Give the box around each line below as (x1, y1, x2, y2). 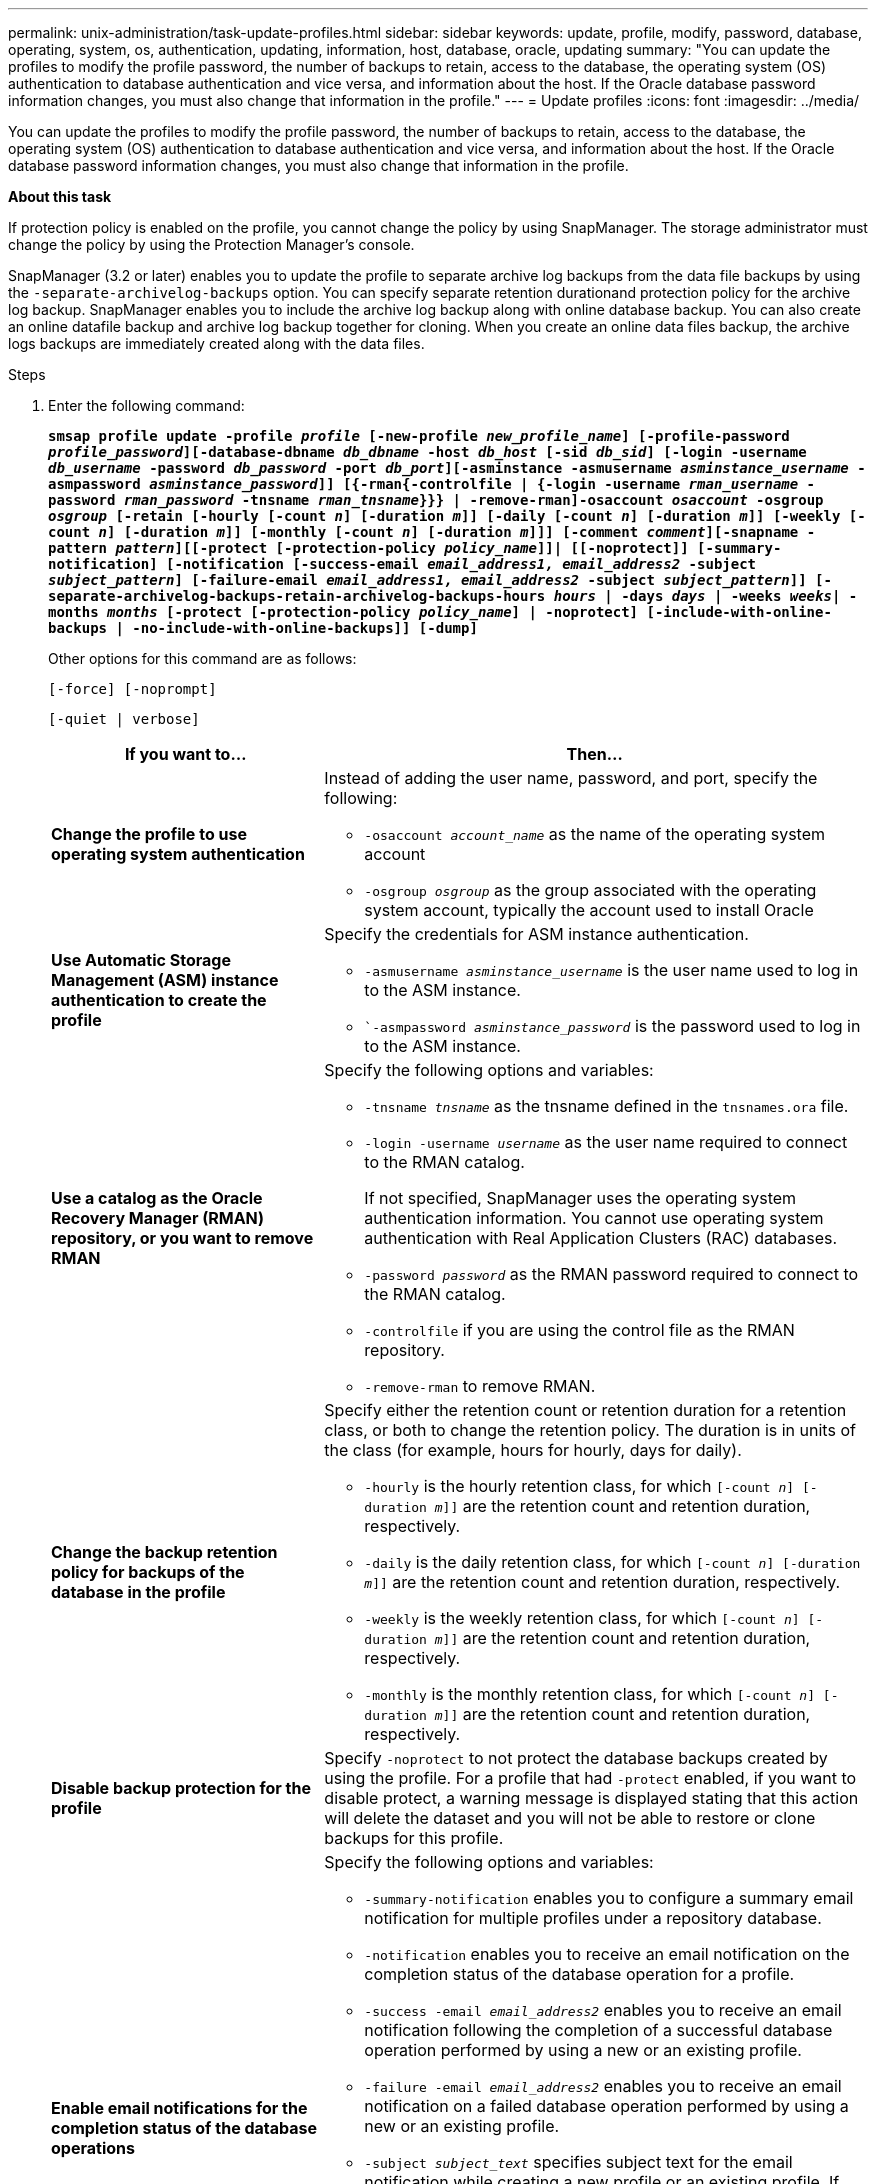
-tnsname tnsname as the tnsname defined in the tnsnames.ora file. (364, 1096, 849, 1116)
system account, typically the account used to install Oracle (364, 900, 814, 920)
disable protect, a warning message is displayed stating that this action (324, 1788, 859, 1808)
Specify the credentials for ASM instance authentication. (324, 924, 749, 944)
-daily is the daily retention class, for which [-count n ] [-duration (364, 1552, 861, 1572)
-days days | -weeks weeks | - (621, 588, 858, 604)
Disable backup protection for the (51, 1778, 311, 1798)
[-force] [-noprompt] (48, 681, 217, 697)
